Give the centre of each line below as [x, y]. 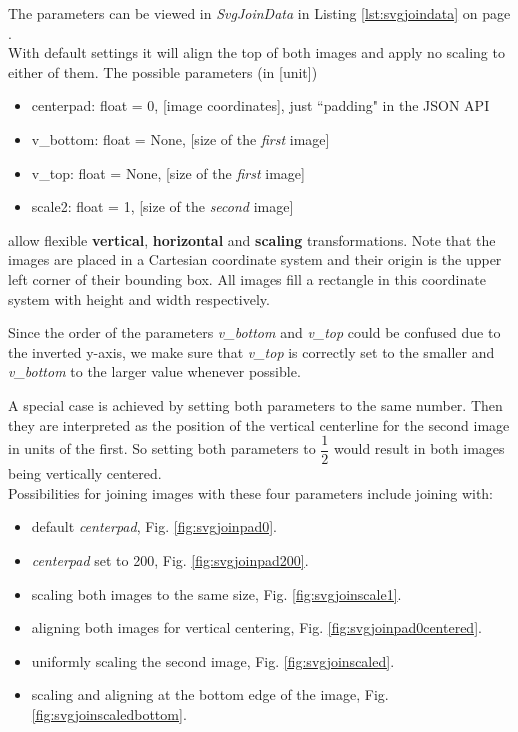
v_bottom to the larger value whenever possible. [154, 371]
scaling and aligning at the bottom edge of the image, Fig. [210, 694]
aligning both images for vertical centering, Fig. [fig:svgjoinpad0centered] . [256, 627]
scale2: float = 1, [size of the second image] [162, 206]
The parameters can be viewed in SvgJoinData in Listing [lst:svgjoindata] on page [259, 13]
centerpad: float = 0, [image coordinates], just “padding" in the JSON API [260, 105]
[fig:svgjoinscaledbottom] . [109, 713]
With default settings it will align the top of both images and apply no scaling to [256, 52]
